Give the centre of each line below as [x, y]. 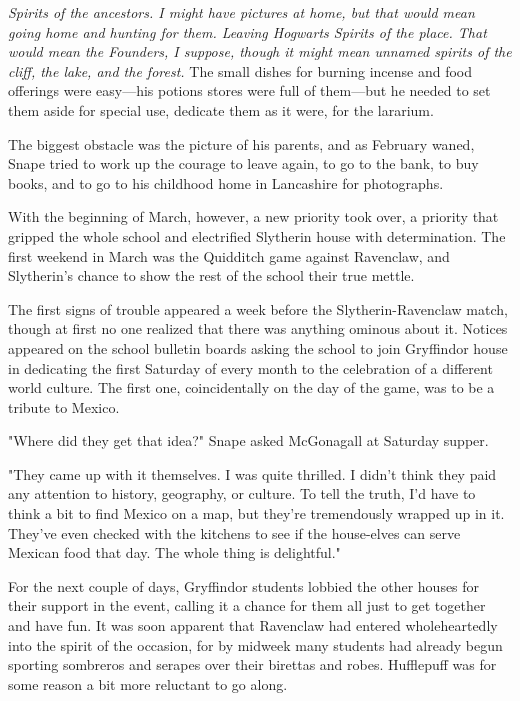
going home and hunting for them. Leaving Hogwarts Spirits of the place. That [247, 31]
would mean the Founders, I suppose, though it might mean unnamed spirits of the [260, 51]
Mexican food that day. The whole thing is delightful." [174, 552]
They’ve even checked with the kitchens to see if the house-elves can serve [234, 532]
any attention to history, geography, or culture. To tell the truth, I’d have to [242, 493]
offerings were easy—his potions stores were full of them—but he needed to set [249, 90]
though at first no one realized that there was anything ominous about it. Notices [258, 328]
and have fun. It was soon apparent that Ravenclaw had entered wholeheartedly [253, 625]
